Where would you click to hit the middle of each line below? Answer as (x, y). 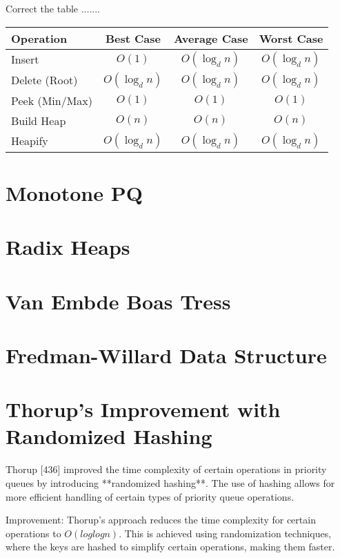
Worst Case (291, 38)
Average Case (211, 38)
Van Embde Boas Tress (118, 301)
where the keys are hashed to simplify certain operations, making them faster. (170, 547)
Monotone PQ (74, 192)
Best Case (133, 38)
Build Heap (39, 120)
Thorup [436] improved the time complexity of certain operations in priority (166, 469)
